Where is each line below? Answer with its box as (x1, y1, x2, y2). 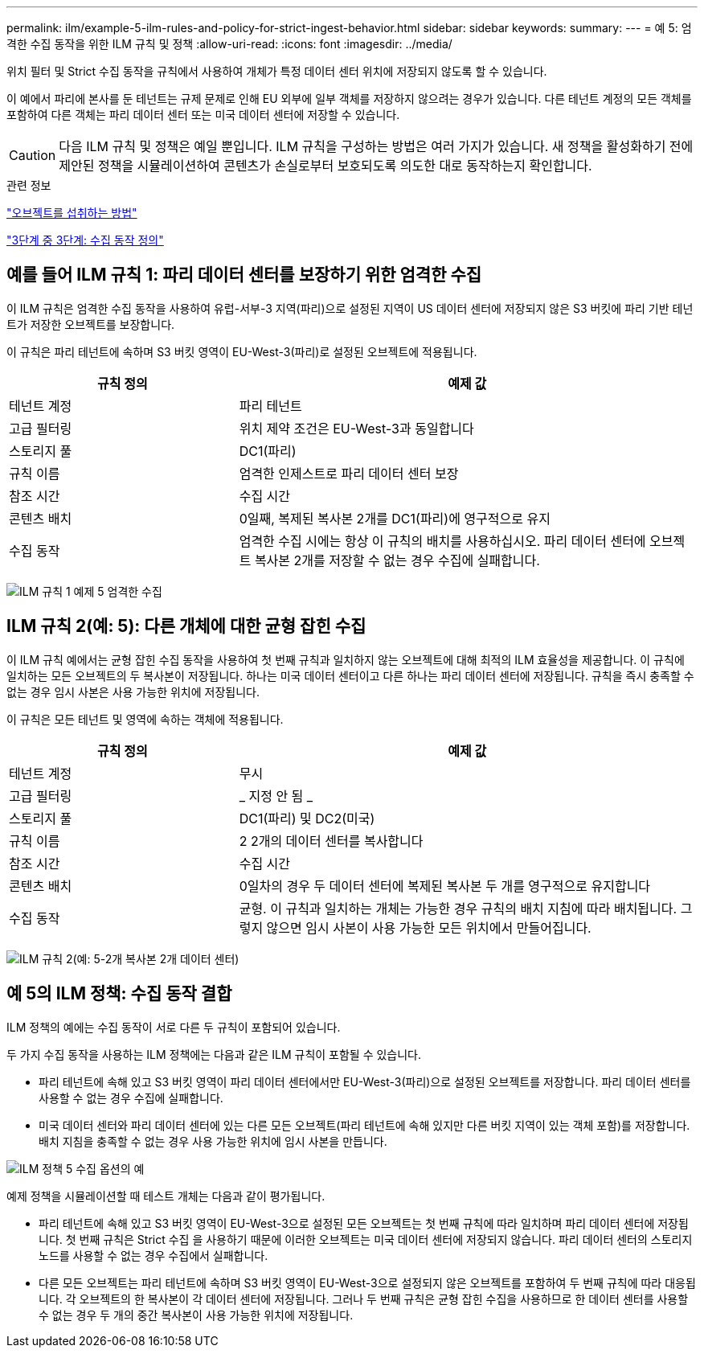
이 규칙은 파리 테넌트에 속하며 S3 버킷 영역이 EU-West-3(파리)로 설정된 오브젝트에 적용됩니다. (6, 344, 477, 359)
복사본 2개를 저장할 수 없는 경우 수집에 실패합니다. (254, 552, 540, 568)
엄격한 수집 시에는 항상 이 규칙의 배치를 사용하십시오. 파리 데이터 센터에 (239, 532, 646, 549)
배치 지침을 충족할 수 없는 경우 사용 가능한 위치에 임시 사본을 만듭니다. (39, 1134, 387, 1148)
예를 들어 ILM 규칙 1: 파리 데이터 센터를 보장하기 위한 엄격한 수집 (6, 265, 482, 285)
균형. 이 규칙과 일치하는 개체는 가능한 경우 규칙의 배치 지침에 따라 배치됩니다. (239, 900, 677, 917)
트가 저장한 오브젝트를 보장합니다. (6, 317, 175, 331)
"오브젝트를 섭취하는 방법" (6, 206, 137, 220)
